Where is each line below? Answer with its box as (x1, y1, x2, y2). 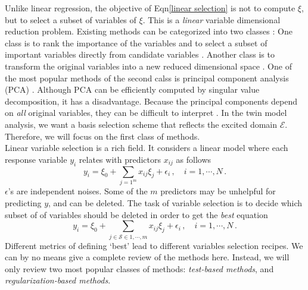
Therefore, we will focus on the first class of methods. (5, 130, 200, 142)
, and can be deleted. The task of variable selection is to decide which (48, 197, 303, 209)
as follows (176, 153, 211, 165)
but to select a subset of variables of (5, 13, 136, 26)
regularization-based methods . (5, 274, 111, 286)
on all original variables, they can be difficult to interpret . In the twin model (5, 106, 287, 119)
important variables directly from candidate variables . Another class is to (5, 48, 275, 61)
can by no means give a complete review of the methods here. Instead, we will (5, 251, 290, 263)
